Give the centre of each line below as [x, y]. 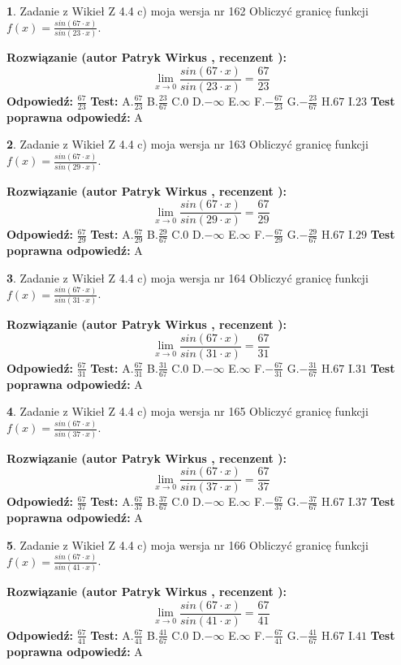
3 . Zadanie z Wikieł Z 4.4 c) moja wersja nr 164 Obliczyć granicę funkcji [188, 277]
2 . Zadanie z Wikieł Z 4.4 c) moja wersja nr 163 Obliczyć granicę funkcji [188, 144]
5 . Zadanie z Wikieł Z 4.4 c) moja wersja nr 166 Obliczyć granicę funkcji [188, 544]
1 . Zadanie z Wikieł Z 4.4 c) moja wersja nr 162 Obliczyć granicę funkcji [188, 11]
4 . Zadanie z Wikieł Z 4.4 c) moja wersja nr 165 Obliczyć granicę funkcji [188, 411]
